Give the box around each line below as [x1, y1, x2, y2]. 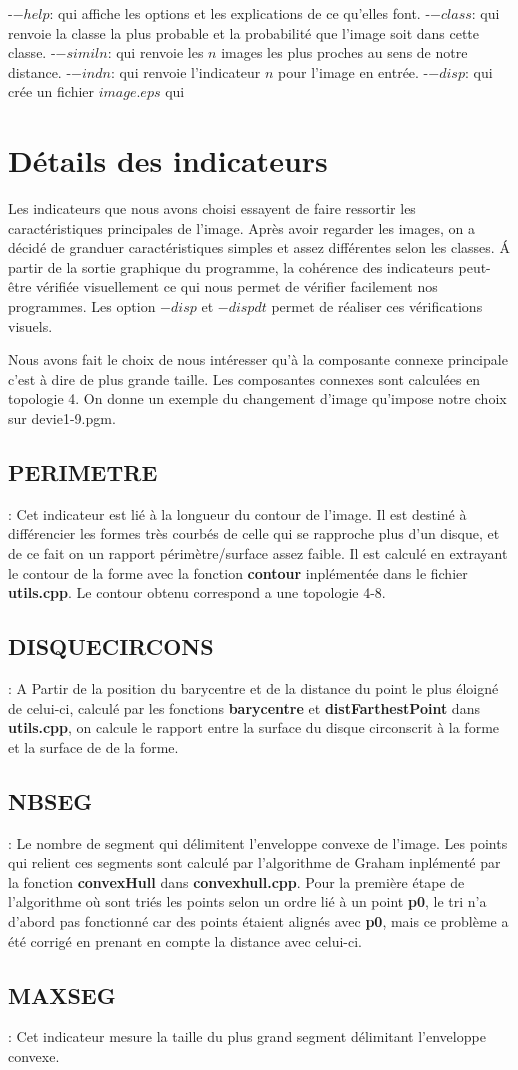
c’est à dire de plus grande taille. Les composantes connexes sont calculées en [8, 368, 481, 389]
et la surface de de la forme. [8, 736, 179, 757]
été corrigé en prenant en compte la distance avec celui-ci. [8, 930, 363, 951]
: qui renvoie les [107, 42, 204, 63]
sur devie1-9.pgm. [8, 408, 116, 429]
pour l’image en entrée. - [278, 61, 429, 82]
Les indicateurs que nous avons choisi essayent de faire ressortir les [8, 198, 416, 219]
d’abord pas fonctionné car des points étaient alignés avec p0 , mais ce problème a [8, 910, 509, 931]
